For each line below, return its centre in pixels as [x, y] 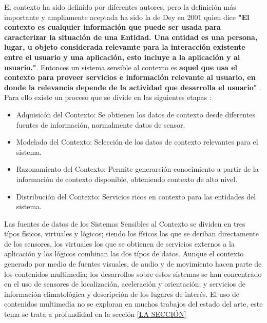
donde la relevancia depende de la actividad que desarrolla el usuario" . [133, 87]
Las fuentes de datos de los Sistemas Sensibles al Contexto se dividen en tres [125, 223]
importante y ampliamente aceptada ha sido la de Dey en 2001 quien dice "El [127, 17]
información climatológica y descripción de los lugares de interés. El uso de [122, 294]
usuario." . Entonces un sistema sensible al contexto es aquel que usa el [121, 67]
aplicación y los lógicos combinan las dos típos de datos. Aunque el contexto [124, 254]
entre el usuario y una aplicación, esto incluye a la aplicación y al [122, 57]
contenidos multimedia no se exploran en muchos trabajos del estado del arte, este [133, 304]
